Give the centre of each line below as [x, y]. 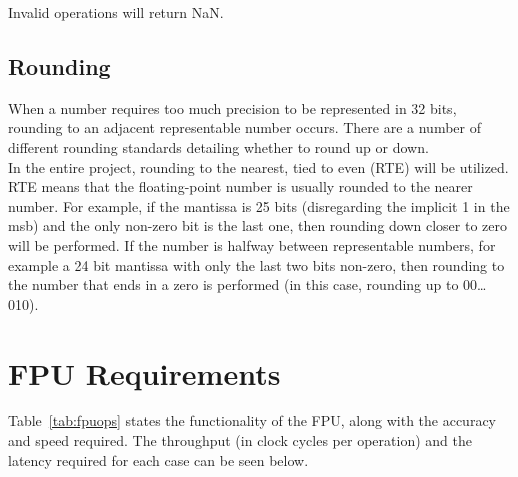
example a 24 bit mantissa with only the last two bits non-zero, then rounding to [256, 264]
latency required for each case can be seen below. [158, 459]
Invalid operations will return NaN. [116, 12]
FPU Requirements [144, 372]
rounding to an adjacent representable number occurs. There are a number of [244, 127]
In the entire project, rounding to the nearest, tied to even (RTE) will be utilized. [258, 166]
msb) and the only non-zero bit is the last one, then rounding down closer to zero [258, 225]
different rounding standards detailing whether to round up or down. [218, 146]
